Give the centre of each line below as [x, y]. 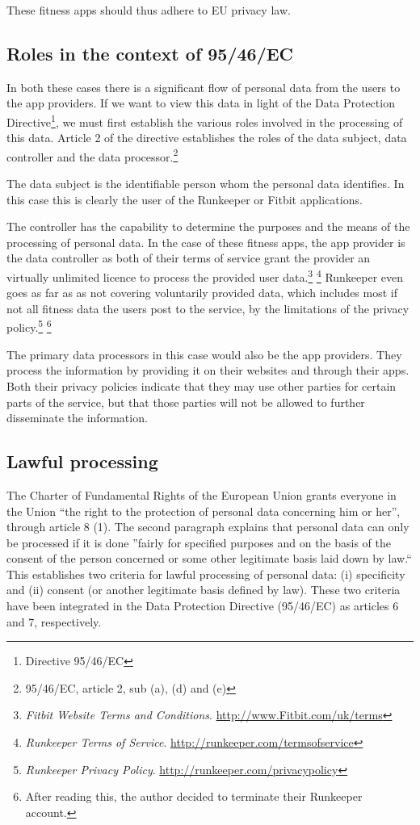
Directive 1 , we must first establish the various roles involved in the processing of [205, 120]
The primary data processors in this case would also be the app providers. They [204, 354]
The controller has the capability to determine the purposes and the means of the [208, 226]
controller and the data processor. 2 [92, 155]
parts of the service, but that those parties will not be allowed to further [186, 402]
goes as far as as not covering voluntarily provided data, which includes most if [202, 293]
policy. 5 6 [29, 326]
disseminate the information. [77, 418]
